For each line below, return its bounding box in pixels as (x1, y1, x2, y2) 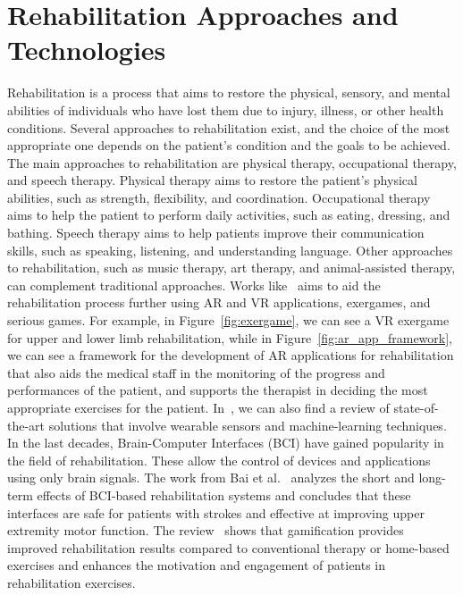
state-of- (393, 398, 439, 416)
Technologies (7, 31, 166, 68)
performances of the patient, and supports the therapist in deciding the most (7, 381, 428, 399)
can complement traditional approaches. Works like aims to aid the (7, 275, 381, 294)
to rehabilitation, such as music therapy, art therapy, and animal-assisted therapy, (7, 258, 456, 277)
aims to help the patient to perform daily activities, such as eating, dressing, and (7, 205, 450, 224)
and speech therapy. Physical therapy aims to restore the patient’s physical (7, 171, 417, 189)
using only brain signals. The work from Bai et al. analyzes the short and (7, 468, 415, 487)
